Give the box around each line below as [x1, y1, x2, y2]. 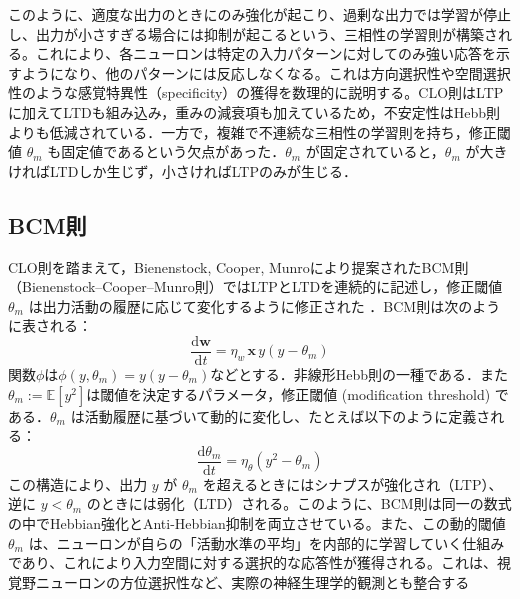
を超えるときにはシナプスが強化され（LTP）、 [202, 473, 503, 494]
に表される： [8, 315, 92, 336]
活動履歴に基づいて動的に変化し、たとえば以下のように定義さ [84, 405, 491, 426]
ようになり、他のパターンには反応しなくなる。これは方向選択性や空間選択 [21, 62, 511, 83]
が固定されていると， [305, 141, 445, 162]
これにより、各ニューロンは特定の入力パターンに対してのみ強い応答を [35, 43, 497, 64]
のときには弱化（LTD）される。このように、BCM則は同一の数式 [86, 493, 512, 514]
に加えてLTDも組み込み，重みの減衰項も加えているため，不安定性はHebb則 [8, 101, 501, 122]
